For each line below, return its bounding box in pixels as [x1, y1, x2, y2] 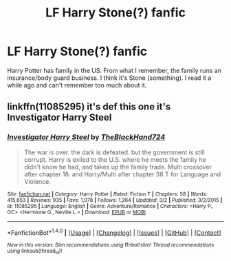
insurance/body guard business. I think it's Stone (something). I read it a [7, 74, 212, 82]
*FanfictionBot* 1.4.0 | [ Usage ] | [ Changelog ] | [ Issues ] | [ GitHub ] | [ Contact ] [7, 227, 221, 237]
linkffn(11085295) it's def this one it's [7, 101, 171, 113]
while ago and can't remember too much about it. [7, 81, 147, 89]
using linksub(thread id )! [7, 248, 63, 255]
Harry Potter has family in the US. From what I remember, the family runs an [7, 66, 222, 74]
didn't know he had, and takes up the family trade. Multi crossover [23, 163, 212, 171]
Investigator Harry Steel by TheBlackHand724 [7, 132, 166, 142]
